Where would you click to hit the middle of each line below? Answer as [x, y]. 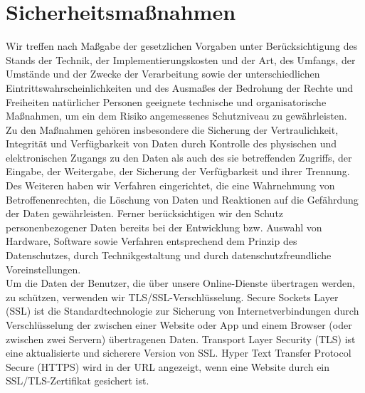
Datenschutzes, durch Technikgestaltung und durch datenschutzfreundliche [169, 255]
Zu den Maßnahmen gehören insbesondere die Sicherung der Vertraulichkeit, [172, 129]
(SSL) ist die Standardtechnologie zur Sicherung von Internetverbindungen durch [182, 311]
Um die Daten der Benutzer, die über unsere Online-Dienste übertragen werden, [181, 283]
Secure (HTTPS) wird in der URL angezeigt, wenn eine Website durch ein [168, 366]
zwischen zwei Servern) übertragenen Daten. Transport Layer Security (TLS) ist [181, 339]
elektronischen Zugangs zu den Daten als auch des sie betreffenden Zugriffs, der [179, 157]
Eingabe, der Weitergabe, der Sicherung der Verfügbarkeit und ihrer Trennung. [178, 171]
